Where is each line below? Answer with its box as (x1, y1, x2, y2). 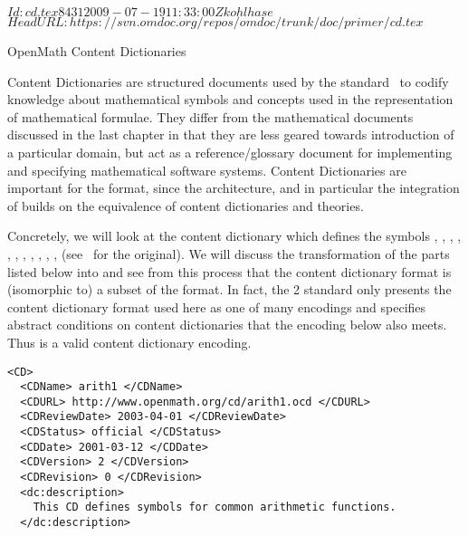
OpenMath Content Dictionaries (7, 42, 186, 60)
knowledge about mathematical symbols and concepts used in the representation (7, 90, 454, 109)
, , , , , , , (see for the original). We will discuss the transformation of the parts (7, 244, 450, 263)
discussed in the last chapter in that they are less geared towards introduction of (7, 125, 454, 144)
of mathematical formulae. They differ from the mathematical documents (7, 107, 414, 126)
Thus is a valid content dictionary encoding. (7, 332, 252, 351)
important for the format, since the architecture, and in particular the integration (7, 178, 460, 197)
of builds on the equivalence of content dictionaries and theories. (7, 196, 364, 215)
